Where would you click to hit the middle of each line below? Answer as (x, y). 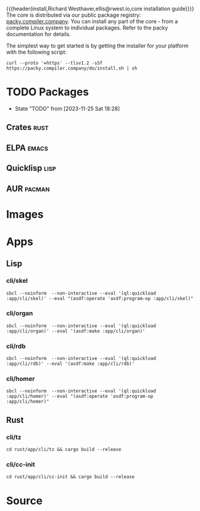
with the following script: (36, 52)
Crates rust (27, 127)
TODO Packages (47, 92)
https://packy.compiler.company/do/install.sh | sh (72, 68)
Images (25, 214)
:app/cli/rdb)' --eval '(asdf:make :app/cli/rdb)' (70, 364)
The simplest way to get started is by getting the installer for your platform (98, 46)
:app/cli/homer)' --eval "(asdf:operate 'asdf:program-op (80, 397)
